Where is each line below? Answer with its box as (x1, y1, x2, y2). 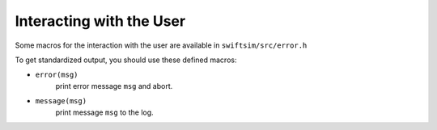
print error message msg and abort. (55, 81, 173, 90)
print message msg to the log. (55, 107, 154, 117)
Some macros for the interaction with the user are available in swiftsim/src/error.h (15, 40, 308, 50)
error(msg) (35, 70, 78, 80)
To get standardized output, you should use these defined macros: (15, 55, 237, 65)
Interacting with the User (15, 12, 186, 30)
